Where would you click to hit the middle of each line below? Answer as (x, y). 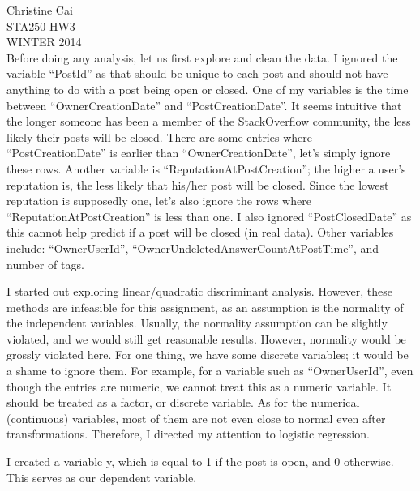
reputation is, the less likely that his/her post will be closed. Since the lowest (198, 184)
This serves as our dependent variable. (102, 477)
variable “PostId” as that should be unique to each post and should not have (197, 73)
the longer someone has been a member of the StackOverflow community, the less (209, 121)
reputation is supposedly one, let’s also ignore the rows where (159, 201)
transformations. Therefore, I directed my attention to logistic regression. (188, 434)
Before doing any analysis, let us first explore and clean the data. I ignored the (202, 57)
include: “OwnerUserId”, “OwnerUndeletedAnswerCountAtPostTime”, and (193, 248)
